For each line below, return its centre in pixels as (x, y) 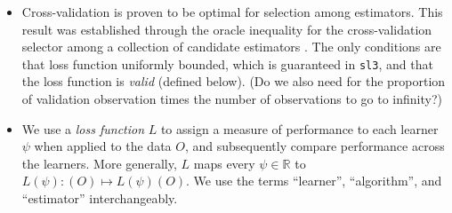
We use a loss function (83, 128)
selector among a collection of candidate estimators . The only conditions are (231, 47)
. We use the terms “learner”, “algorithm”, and (314, 181)
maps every (224, 163)
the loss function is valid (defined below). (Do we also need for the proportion (234, 81)
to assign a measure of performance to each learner (299, 128)
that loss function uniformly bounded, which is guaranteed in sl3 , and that (227, 63)
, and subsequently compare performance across (315, 146)
